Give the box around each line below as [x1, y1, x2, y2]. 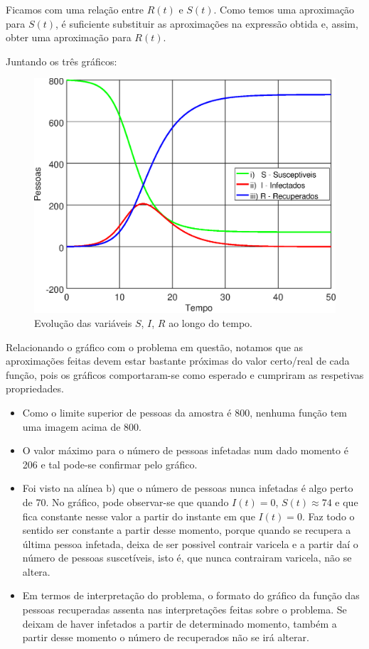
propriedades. [6, 381, 64, 396]
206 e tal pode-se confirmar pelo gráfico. [22, 456, 198, 471]
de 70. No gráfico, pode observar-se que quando [22, 494, 229, 509]
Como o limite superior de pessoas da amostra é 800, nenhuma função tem [22, 404, 348, 419]
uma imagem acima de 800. [22, 419, 141, 434]
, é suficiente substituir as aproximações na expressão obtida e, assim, [55, 16, 358, 31]
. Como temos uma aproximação [213, 2, 355, 16]
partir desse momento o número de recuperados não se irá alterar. [22, 630, 309, 645]
